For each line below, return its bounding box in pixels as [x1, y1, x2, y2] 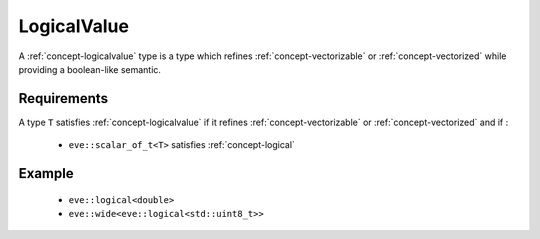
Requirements [18, 90, 109, 107]
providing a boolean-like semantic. [18, 63, 162, 75]
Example [18, 165, 74, 182]
